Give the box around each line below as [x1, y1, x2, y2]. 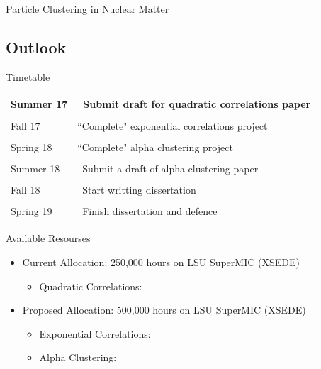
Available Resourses [6, 231, 91, 246]
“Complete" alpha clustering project [77, 140, 233, 155]
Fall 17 [11, 118, 40, 133]
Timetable [6, 69, 50, 84]
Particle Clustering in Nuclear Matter [6, 1, 169, 16]
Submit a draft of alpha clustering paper [82, 161, 259, 176]
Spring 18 [11, 140, 52, 155]
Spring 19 [11, 204, 52, 219]
